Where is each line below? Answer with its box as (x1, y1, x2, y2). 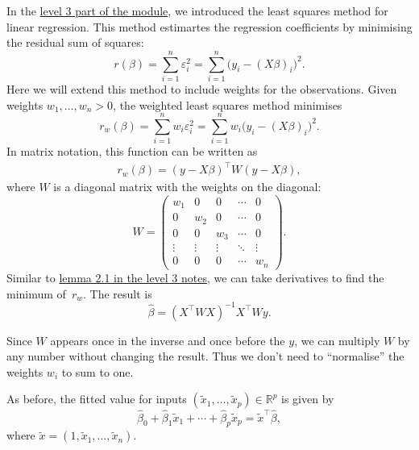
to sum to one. (61, 363, 134, 380)
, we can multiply (294, 331, 380, 348)
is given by (281, 390, 334, 407)
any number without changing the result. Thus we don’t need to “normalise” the (6, 348, 404, 365)
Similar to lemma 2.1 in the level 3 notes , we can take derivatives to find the (6, 269, 384, 285)
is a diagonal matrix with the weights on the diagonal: (53, 178, 322, 195)
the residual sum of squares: (6, 34, 144, 51)
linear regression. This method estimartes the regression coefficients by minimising (6, 18, 413, 35)
